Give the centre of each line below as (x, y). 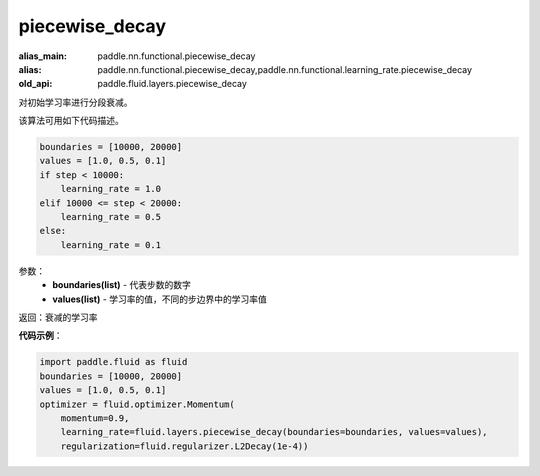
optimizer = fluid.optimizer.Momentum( (137, 404)
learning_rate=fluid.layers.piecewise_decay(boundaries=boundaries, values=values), (274, 432)
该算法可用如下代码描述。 (71, 121)
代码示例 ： (40, 336)
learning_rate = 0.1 (111, 244)
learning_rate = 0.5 (111, 217)
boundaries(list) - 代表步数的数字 (122, 285)
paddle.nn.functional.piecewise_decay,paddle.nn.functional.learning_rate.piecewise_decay (285, 69)
